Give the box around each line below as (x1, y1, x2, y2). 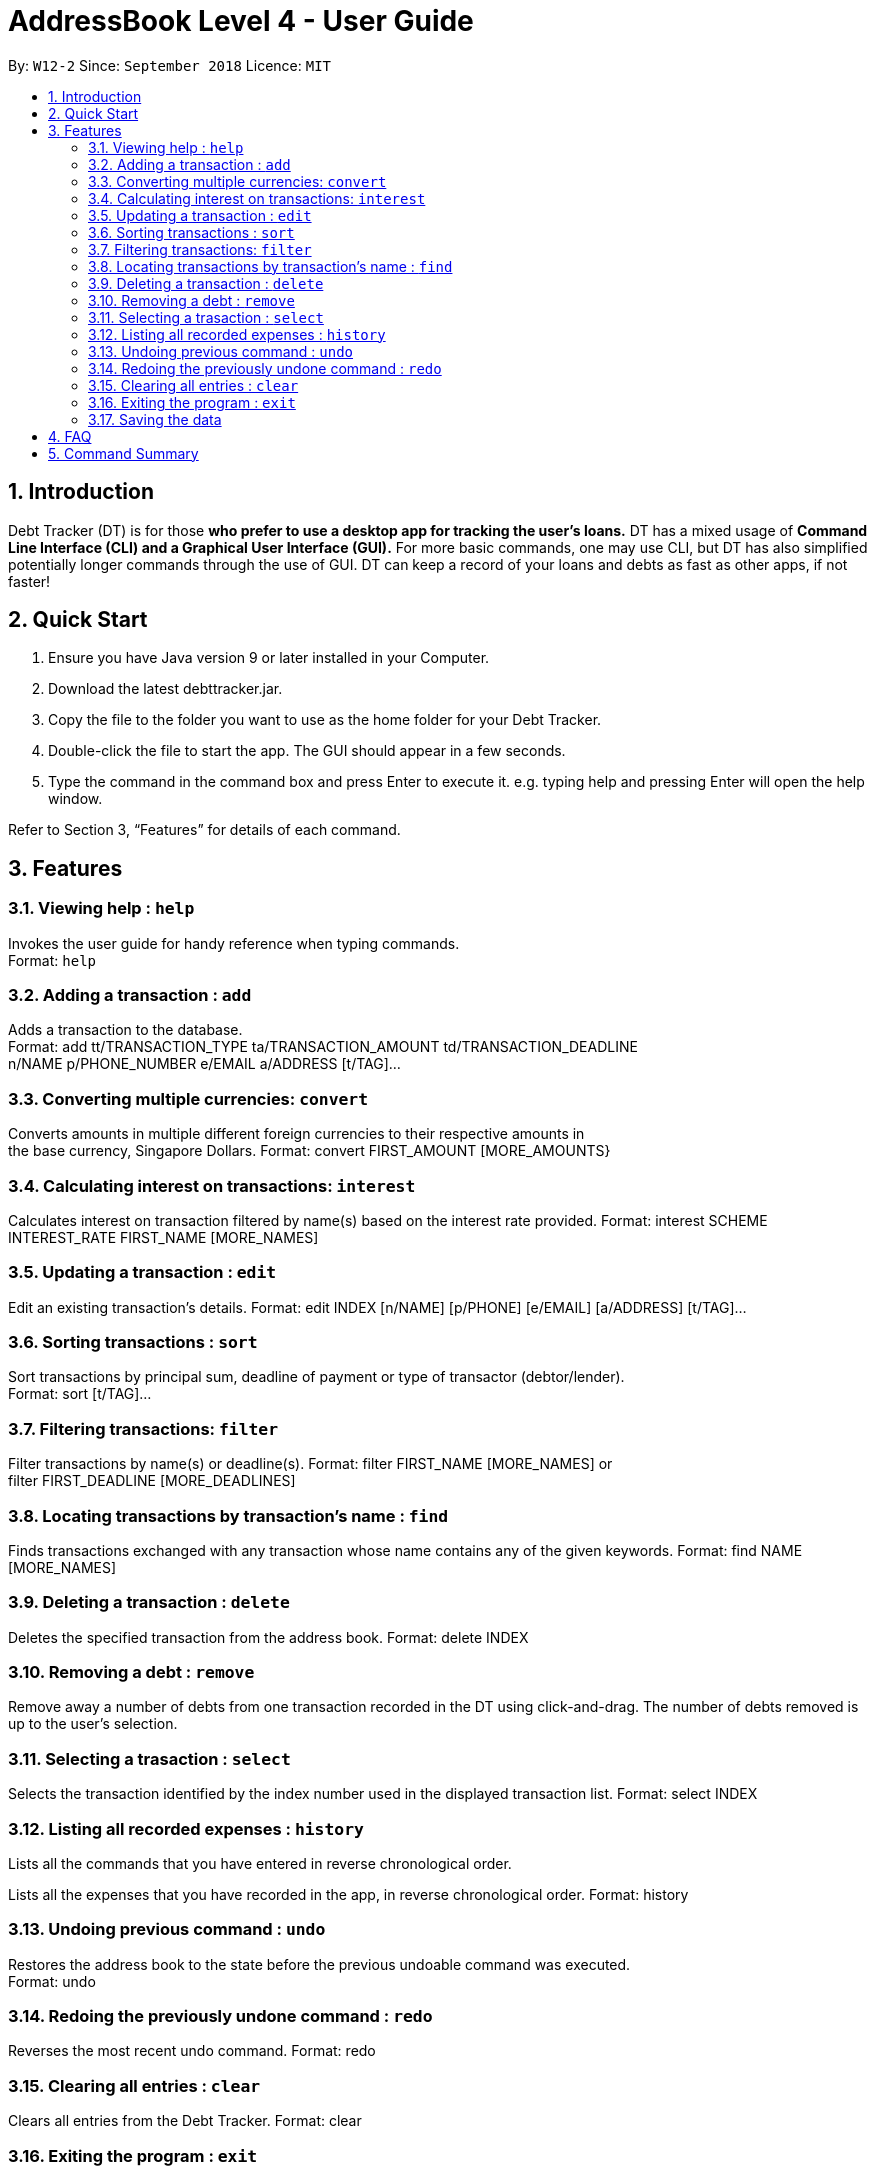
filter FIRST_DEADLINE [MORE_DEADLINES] (8, 1472, 296, 1490)
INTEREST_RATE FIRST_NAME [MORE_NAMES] (8, 1228, 319, 1246)
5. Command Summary (48, 444, 199, 462)
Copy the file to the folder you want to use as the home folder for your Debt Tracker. (48, 711, 602, 729)
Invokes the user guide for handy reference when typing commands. (8, 934, 460, 952)
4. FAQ (48, 427, 92, 445)
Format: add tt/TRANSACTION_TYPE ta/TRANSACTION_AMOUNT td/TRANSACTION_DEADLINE (8, 1038, 638, 1056)
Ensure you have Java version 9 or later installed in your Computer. (48, 649, 490, 667)
